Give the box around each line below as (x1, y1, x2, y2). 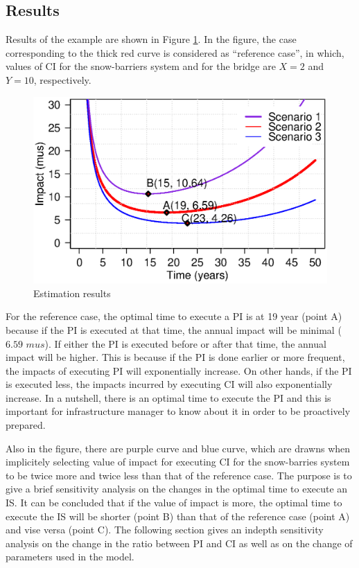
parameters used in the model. (6, 549, 134, 564)
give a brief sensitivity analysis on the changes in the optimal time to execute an (6, 481, 348, 496)
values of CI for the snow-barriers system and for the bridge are (6, 59, 276, 73)
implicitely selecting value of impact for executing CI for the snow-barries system (6, 454, 350, 469)
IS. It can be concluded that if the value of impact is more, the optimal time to (6, 495, 342, 510)
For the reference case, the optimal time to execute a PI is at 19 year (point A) (6, 309, 342, 323)
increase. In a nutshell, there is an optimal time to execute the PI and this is (6, 390, 331, 405)
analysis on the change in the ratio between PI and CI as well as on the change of (6, 535, 353, 550)
